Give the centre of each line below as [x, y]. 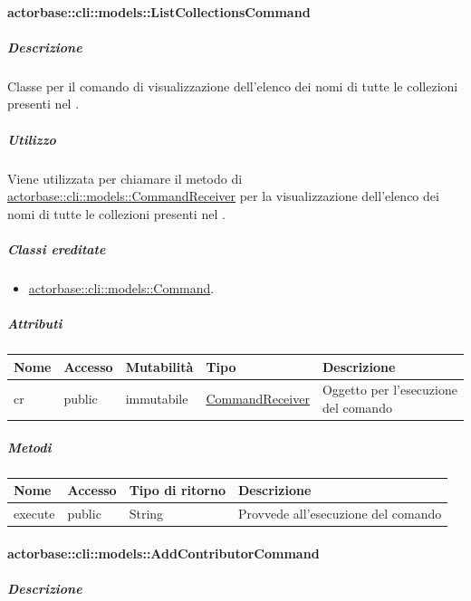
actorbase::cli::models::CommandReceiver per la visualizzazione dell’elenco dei [223, 196]
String [146, 513]
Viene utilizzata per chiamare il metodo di [125, 178]
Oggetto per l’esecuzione [389, 390]
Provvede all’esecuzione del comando [340, 513]
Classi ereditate [57, 248]
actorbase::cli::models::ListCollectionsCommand [159, 11]
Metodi [29, 447]
